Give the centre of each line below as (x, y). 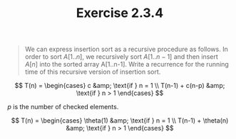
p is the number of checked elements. (63, 107)
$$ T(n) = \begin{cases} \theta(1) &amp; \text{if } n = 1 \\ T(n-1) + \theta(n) (120, 121)
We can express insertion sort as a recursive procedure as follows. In (126, 49)
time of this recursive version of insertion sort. (93, 72)
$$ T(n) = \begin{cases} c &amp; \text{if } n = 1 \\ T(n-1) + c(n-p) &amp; (120, 86)
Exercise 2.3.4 (120, 13)
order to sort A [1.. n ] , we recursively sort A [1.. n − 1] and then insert (122, 57)
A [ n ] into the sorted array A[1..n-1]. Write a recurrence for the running (127, 65)
